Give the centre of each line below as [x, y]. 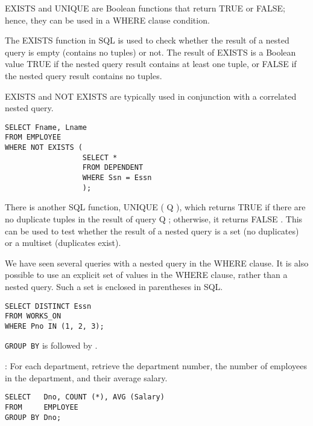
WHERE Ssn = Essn [117, 178]
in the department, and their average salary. [86, 377]
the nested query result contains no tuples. [84, 75]
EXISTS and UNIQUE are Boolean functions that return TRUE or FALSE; [145, 8]
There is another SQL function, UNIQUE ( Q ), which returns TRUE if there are [155, 207]
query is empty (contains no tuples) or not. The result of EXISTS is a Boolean [150, 52]
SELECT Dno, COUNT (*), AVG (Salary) [85, 397]
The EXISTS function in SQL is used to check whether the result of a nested [147, 40]
